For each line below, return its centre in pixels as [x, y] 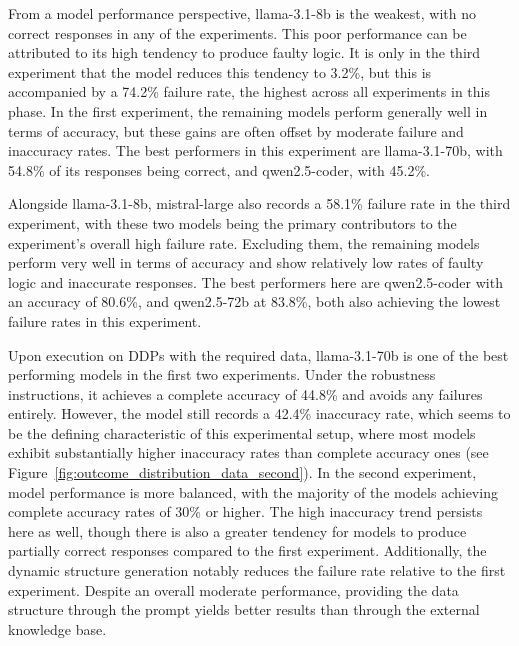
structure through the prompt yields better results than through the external [244, 609]
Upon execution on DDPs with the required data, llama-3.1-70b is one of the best [258, 354]
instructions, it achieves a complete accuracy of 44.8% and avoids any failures [245, 393]
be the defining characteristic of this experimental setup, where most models [242, 432]
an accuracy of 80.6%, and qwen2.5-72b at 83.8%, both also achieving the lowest [254, 301]
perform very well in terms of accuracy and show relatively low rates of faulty [246, 262]
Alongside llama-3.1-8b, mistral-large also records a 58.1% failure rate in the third [259, 203]
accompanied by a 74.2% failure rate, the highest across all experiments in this [249, 91]
